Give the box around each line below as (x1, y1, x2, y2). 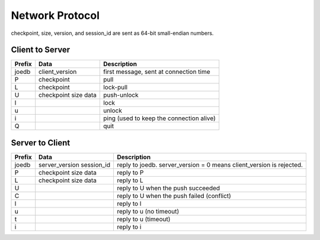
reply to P (116, 168, 144, 177)
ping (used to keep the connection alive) (103, 114, 216, 122)
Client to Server (11, 45, 71, 55)
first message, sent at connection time (103, 68, 210, 76)
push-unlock (103, 91, 139, 99)
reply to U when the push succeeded (116, 184, 220, 192)
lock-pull (103, 83, 127, 92)
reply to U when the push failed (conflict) (116, 192, 231, 200)
